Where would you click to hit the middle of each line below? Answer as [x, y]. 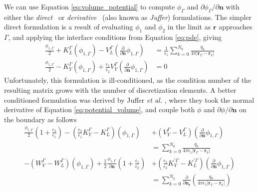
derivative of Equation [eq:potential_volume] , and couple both [100, 109]
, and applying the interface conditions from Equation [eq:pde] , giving [115, 37]
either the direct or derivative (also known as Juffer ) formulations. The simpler [128, 17]
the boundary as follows [40, 119]
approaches [236, 27]
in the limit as [189, 27]
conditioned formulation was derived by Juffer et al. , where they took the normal [129, 99]
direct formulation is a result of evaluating [69, 27]
